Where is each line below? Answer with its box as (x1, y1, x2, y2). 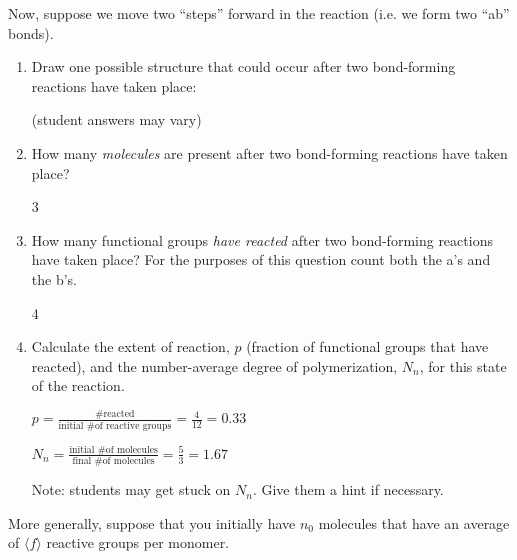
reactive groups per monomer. (46, 532, 230, 553)
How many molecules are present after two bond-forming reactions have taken (31, 142, 508, 163)
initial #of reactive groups (58, 420, 172, 431)
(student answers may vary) (31, 109, 202, 130)
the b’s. (31, 268, 77, 289)
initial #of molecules (69, 444, 158, 455)
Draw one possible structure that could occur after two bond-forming (31, 56, 456, 77)
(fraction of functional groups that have (246, 336, 489, 357)
